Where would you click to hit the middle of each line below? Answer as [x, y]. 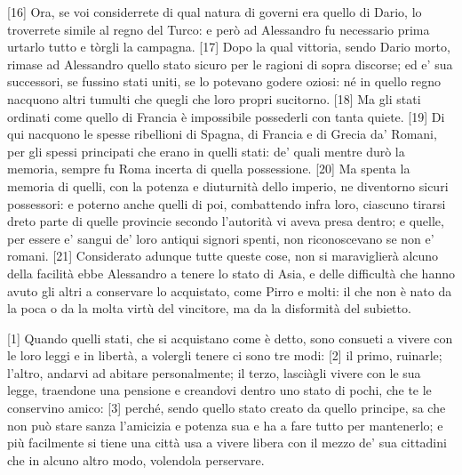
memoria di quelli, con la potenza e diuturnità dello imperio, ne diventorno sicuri [228, 185]
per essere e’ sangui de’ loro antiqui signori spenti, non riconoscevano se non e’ [221, 238]
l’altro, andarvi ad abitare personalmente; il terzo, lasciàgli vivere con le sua [214, 372]
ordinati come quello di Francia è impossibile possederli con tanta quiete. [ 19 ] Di [226, 116]
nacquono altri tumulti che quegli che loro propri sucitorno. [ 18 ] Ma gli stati [214, 98]
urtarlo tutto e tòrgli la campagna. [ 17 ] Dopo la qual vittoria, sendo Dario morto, [229, 47]
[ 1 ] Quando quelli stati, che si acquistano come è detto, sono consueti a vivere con [230, 338]
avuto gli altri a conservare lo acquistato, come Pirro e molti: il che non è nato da [230, 290]
